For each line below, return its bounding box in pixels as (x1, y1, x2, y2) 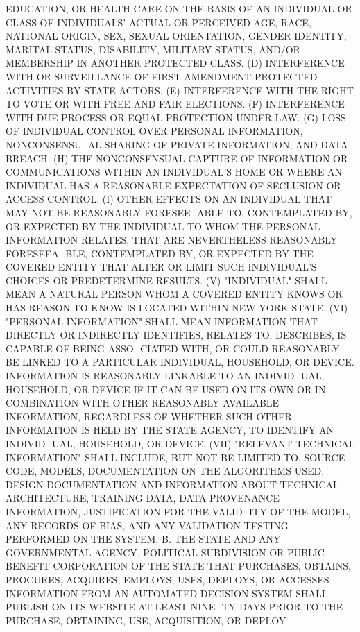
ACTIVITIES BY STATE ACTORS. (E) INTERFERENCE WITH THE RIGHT (6, 83, 354, 97)
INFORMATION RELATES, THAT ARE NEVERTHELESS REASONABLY (6, 232, 338, 247)
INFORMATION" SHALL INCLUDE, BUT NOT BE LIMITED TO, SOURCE (6, 450, 345, 464)
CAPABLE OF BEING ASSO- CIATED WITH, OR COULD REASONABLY (6, 341, 340, 355)
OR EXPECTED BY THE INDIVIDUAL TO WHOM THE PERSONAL (6, 219, 320, 233)
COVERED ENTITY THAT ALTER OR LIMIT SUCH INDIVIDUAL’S (6, 259, 317, 274)
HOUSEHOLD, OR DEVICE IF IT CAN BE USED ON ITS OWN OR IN (6, 382, 326, 396)
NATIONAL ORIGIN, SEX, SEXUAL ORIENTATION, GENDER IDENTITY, (6, 28, 347, 43)
